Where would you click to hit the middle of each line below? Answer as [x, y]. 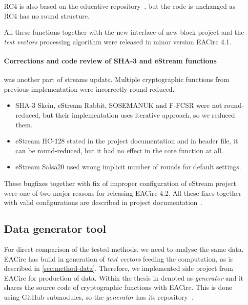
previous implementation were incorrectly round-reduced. [89, 89]
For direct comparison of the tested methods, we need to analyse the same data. [124, 249]
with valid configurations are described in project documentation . [103, 202]
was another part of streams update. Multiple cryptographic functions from [117, 79]
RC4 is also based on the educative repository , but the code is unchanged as [120, 6]
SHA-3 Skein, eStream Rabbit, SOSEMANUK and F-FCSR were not [119, 105]
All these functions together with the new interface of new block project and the [124, 32]
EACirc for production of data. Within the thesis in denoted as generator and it [124, 277]
